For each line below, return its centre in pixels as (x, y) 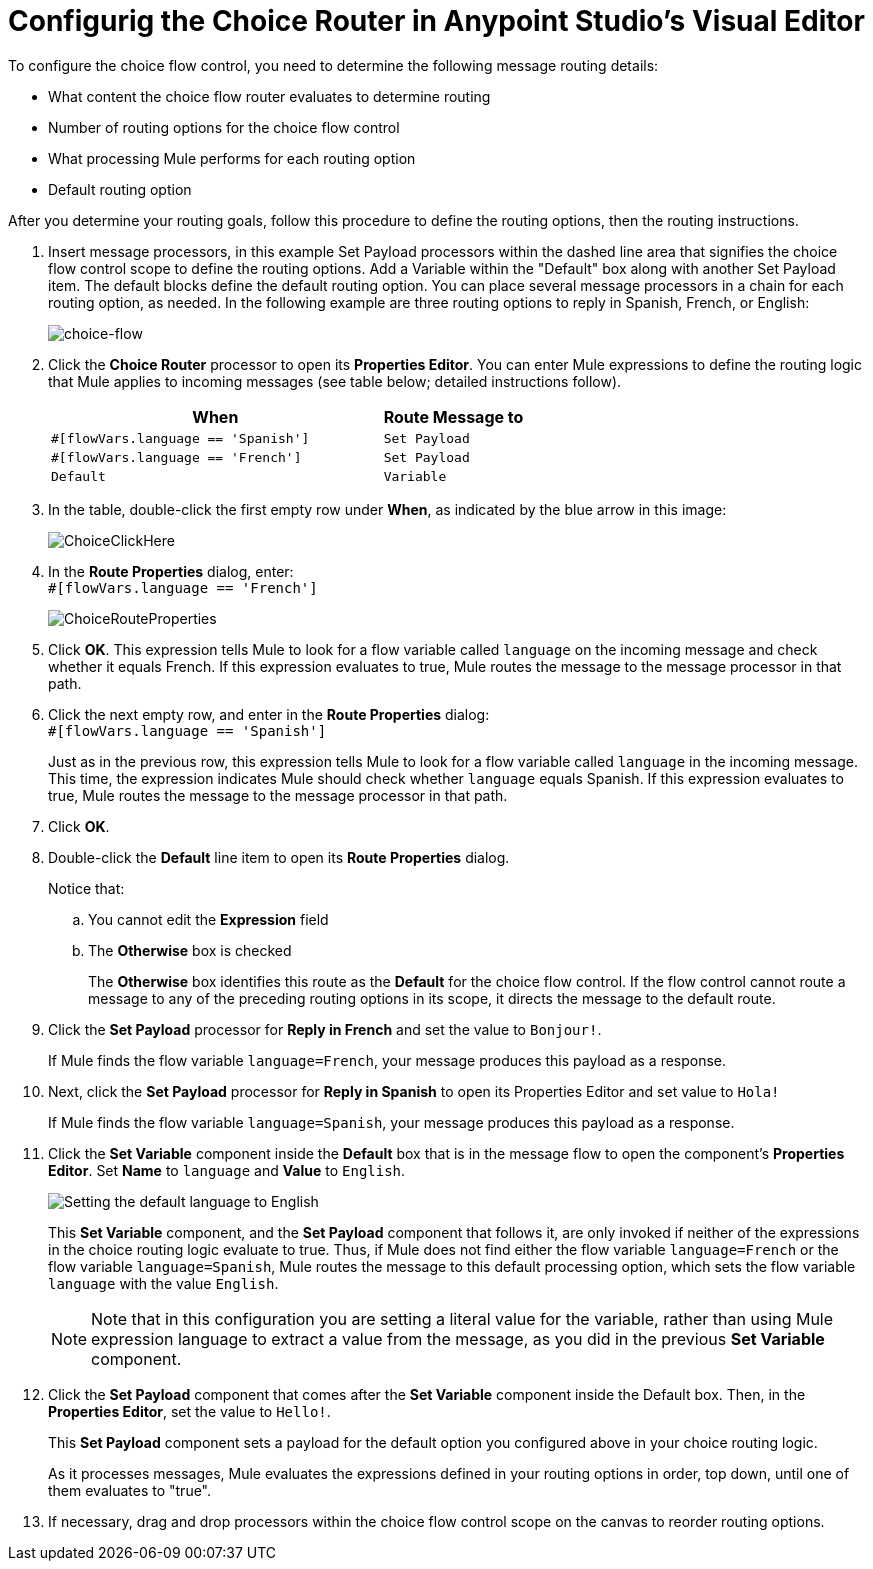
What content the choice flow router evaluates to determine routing (269, 96)
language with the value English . (163, 1283)
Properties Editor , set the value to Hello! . (189, 1411)
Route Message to (453, 416)
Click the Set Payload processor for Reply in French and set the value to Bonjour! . (325, 1029)
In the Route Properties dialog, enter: (171, 571)
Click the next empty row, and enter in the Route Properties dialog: (269, 714)
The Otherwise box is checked (190, 950)
